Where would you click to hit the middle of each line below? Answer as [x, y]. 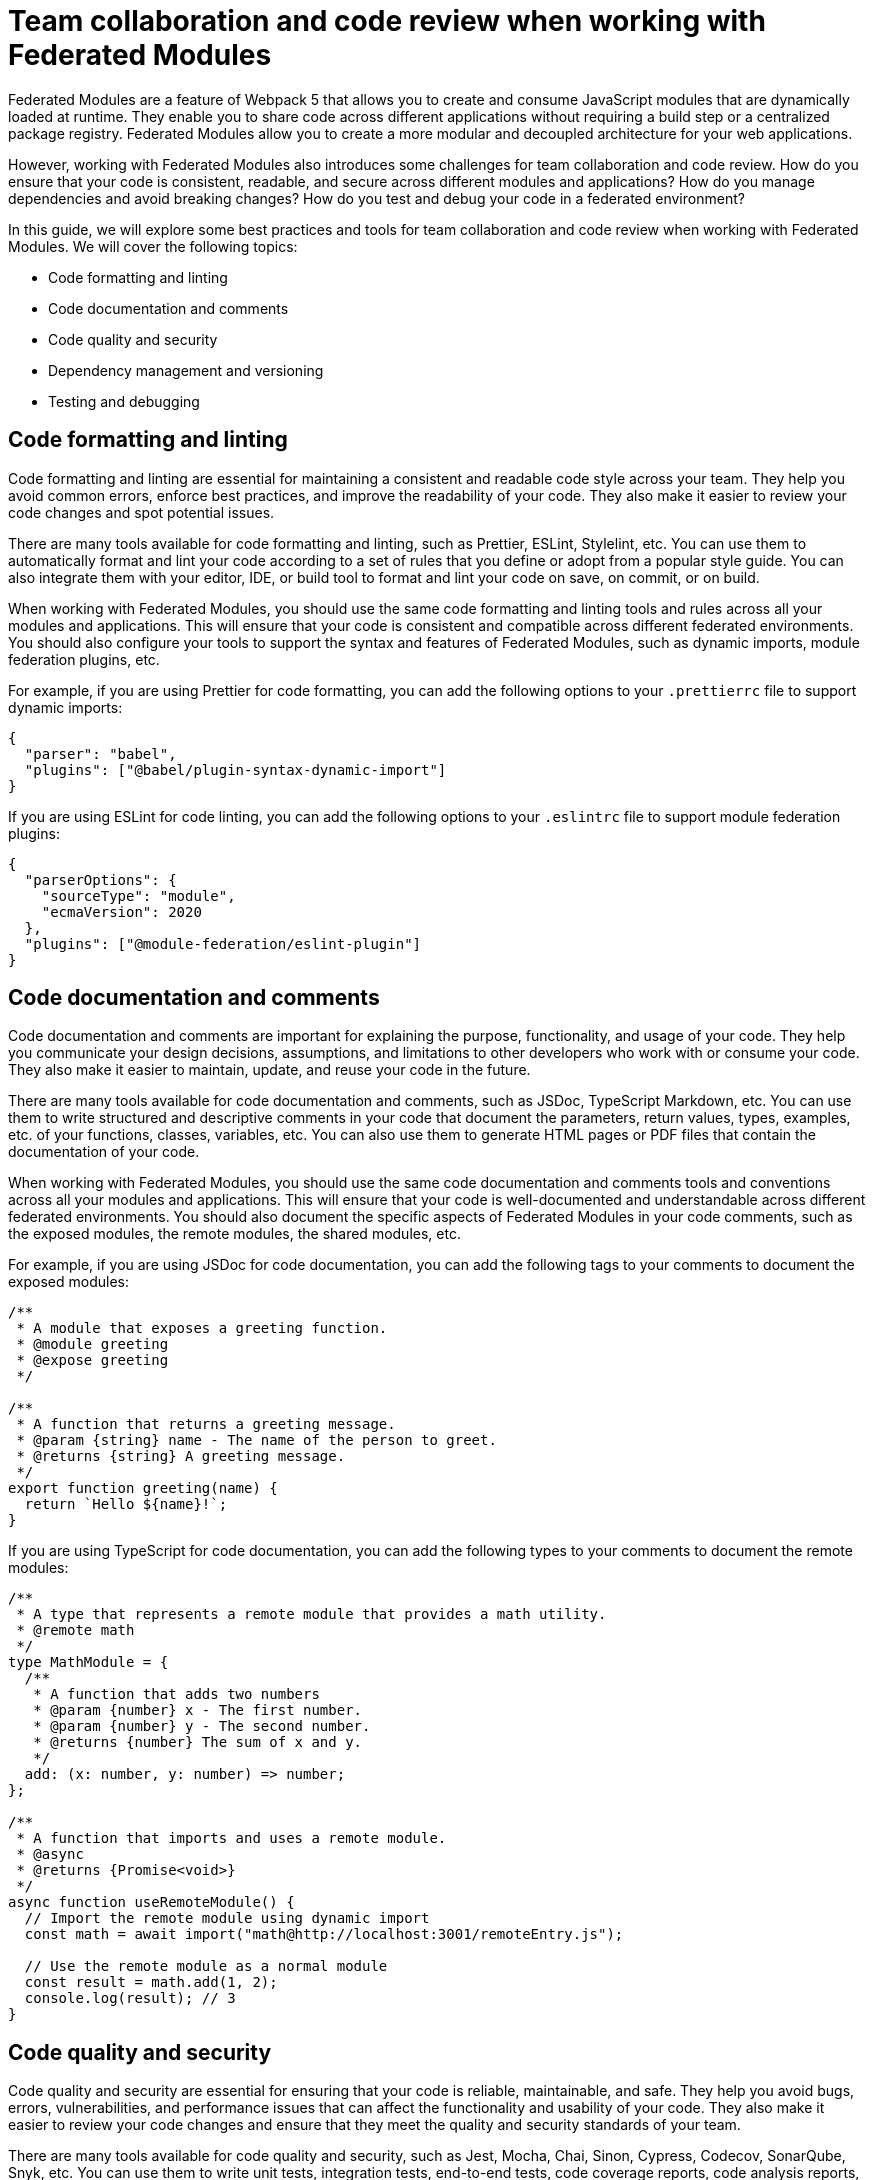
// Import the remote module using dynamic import [227, 1918]
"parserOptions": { [100, 879]
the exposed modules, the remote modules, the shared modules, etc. [234, 1234]
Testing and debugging [124, 401]
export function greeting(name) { [143, 1488]
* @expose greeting [92, 1360]
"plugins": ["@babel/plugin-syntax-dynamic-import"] [235, 769]
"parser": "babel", [100, 753]
